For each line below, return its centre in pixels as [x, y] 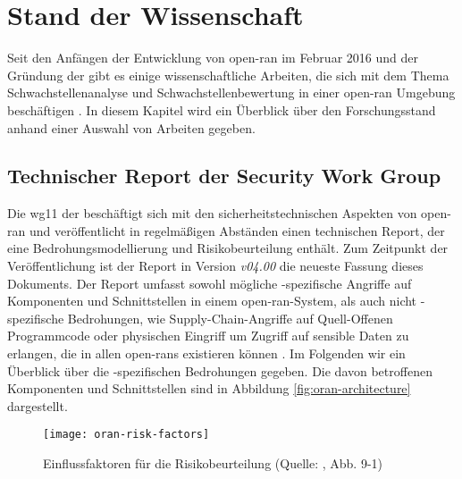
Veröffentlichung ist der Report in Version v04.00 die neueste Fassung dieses [215, 266]
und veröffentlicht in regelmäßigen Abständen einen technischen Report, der [237, 230]
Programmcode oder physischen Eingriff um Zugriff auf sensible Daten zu [208, 336]
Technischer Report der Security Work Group [224, 176]
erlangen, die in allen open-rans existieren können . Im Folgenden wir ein [206, 353]
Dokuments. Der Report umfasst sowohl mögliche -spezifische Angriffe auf [210, 283]
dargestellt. [38, 405]
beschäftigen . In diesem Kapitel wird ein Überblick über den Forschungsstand [222, 109]
